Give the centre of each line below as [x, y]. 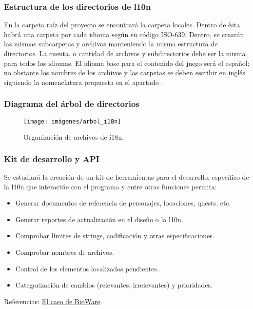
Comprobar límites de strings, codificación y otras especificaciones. [115, 236]
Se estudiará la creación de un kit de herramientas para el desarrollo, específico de [126, 177]
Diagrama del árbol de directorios [72, 104]
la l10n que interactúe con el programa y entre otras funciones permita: [110, 186]
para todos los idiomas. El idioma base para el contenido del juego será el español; [127, 63]
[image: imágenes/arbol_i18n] [72, 121]
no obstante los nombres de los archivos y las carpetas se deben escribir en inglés [125, 72]
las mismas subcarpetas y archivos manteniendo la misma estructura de [111, 44]
